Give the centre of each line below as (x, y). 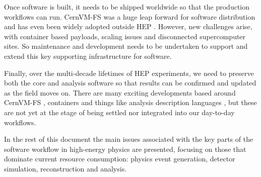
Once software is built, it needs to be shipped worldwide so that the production (127, 7)
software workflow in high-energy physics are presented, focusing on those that (125, 149)
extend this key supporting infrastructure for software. (88, 56)
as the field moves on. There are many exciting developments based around (120, 92)
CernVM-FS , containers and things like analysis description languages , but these (130, 102)
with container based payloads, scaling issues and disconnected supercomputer (125, 36)
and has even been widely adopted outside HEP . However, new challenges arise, (128, 26)
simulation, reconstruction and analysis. (66, 168)
